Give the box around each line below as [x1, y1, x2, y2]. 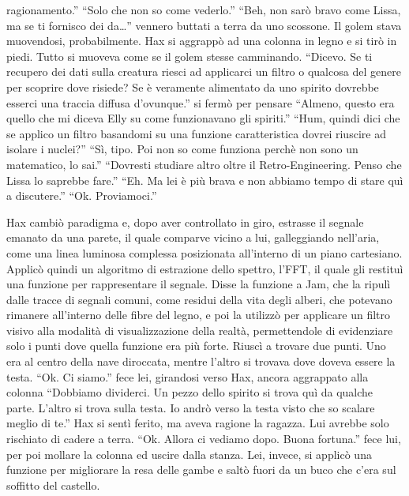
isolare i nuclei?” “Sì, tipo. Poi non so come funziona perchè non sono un [6, 141, 358, 157]
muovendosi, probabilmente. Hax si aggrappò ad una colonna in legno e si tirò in [6, 32, 397, 49]
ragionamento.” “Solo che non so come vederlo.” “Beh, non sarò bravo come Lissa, [6, 2, 401, 17]
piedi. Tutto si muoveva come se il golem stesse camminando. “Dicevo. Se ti [6, 47, 373, 64]
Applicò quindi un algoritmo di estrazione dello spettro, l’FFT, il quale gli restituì [6, 260, 403, 276]
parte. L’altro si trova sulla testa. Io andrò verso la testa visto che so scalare [6, 399, 375, 415]
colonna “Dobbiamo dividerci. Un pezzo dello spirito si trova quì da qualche [6, 384, 373, 400]
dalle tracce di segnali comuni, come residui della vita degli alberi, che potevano [6, 291, 392, 307]
